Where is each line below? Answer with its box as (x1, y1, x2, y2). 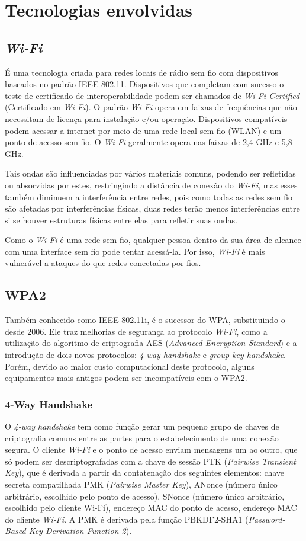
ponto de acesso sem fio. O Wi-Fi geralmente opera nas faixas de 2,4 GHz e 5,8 (5, 136, 292, 148)
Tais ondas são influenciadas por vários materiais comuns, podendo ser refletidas (5, 167, 296, 180)
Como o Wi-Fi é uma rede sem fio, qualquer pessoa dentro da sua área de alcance (5, 233, 301, 246)
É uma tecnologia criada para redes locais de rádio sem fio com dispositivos (5, 66, 278, 78)
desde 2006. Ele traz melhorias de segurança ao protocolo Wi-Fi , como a (5, 325, 268, 337)
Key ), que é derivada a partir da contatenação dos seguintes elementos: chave (5, 466, 285, 479)
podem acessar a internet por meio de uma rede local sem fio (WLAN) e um (5, 124, 282, 136)
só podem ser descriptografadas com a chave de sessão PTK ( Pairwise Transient (5, 454, 296, 467)
